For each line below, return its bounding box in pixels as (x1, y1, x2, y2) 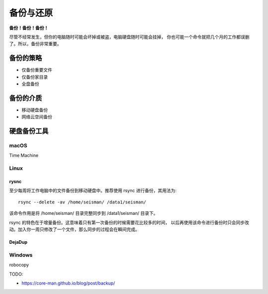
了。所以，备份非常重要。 (9, 41, 62, 47)
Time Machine (9, 152, 39, 159)
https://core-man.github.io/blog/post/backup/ (21, 280, 115, 286)
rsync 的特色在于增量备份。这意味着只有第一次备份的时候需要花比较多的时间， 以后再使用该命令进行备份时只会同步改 (9, 219, 249, 225)
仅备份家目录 (21, 74, 48, 80)
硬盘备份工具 (9, 127, 49, 135)
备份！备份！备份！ (9, 25, 49, 31)
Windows (9, 251, 33, 258)
